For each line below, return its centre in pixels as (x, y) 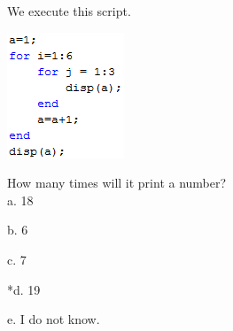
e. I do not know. (54, 319)
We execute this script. (69, 11)
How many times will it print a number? (117, 183)
